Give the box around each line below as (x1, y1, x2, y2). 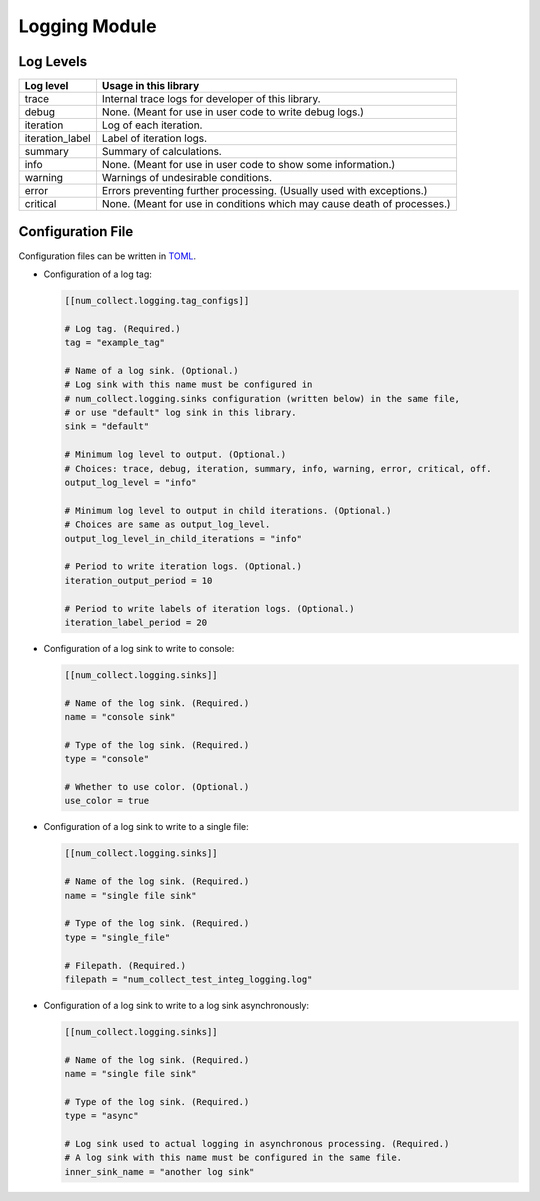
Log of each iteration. (101, 118, 203, 132)
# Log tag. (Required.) (64, 323, 182, 334)
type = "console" (64, 753, 150, 765)
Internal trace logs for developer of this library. (101, 92, 321, 106)
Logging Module (18, 15, 157, 37)
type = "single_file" (64, 931, 171, 943)
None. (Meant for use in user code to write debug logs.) (101, 105, 365, 119)
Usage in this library (101, 79, 200, 93)
